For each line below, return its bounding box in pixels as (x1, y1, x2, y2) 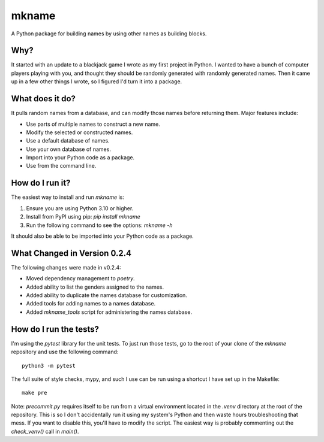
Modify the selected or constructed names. (26, 129, 133, 136)
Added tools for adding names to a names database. (26, 300, 156, 307)
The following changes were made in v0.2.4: (11, 264, 121, 271)
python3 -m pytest (22, 362, 76, 369)
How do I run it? (11, 178, 71, 188)
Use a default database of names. (26, 137, 110, 144)
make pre (22, 389, 47, 396)
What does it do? (11, 93, 76, 104)
